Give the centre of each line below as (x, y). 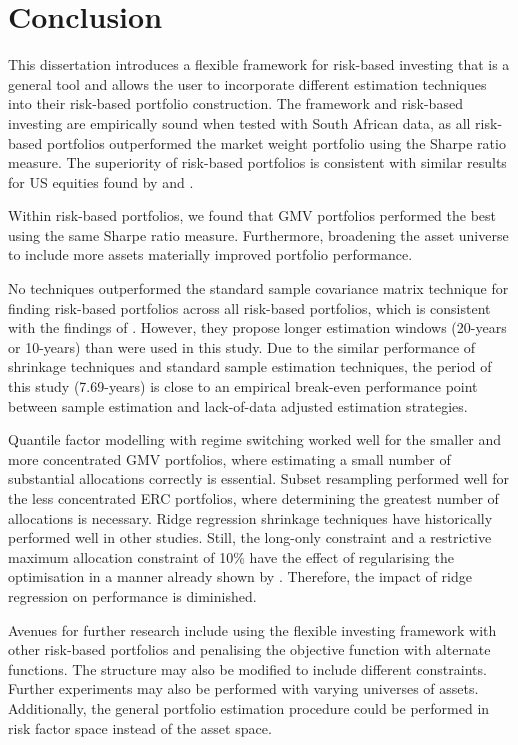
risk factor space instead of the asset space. (140, 727)
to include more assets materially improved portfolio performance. (210, 254)
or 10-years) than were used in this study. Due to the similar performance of (242, 346)
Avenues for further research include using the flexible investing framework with (252, 629)
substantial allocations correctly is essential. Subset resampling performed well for (258, 478)
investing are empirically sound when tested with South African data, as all (239, 122)
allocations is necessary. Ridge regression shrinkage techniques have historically (250, 517)
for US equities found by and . (101, 181)
